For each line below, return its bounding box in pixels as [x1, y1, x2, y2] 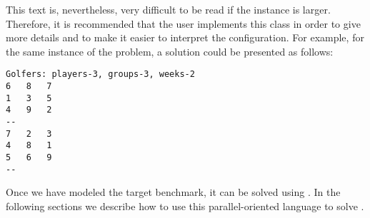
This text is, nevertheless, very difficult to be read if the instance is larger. [6, 2, 331, 16]
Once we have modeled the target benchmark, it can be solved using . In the [6, 185, 341, 199]
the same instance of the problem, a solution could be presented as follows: [6, 43, 334, 58]
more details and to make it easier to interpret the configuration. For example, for [6, 30, 364, 45]
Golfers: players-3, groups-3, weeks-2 [6, 69, 195, 80]
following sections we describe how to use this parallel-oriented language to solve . [6, 198, 364, 213]
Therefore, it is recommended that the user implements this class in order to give [6, 16, 361, 31]
